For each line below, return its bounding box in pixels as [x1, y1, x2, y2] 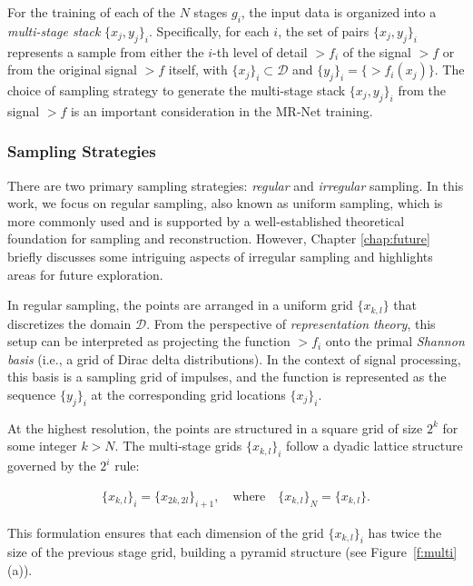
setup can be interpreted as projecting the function [7, 332, 291, 351]
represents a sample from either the [7, 42, 204, 61]
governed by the [7, 456, 96, 475]
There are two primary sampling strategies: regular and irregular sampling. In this [7, 175, 464, 194]
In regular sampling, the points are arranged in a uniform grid [7, 295, 353, 314]
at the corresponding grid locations [91, 384, 286, 403]
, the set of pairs [278, 21, 370, 40]
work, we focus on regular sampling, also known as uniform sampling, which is [7, 194, 443, 213]
